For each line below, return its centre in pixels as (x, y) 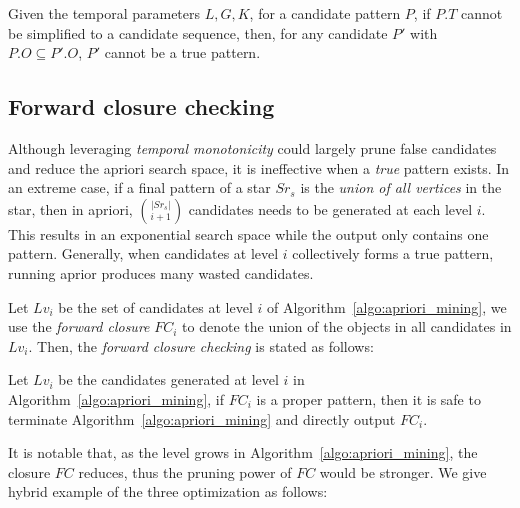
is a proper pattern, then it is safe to (368, 398)
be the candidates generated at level (168, 379)
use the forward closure (79, 326)
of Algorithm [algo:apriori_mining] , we (387, 306)
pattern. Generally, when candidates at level (143, 253)
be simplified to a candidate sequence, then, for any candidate (198, 32)
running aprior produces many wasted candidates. (161, 272)
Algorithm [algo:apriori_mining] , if (116, 398)
